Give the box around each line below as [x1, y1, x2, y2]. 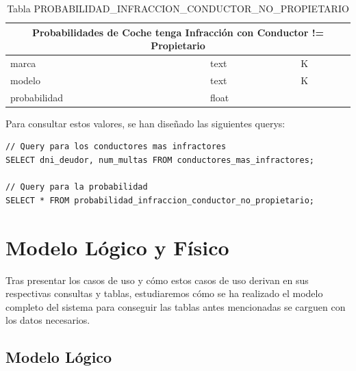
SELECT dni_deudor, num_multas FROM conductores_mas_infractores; [5, 155, 315, 165]
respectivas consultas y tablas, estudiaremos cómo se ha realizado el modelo [5, 286, 323, 300]
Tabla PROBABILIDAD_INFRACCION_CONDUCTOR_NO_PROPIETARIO [7, 1, 349, 15]
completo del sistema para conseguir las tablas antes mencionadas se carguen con [5, 299, 346, 314]
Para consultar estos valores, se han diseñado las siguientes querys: [5, 116, 285, 130]
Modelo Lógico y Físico [5, 233, 229, 261]
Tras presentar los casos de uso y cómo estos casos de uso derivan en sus [5, 272, 309, 287]
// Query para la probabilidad [5, 182, 148, 192]
